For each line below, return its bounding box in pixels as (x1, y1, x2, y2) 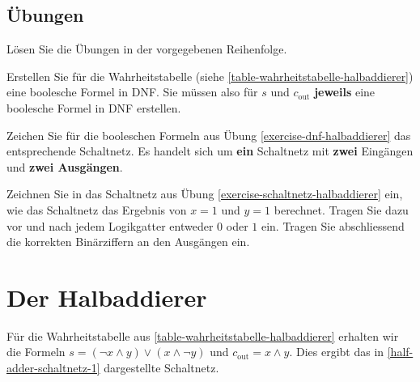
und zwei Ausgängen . (6, 158, 123, 175)
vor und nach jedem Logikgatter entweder (6, 217, 214, 234)
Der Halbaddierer (6, 280, 207, 313)
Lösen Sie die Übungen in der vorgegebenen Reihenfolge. (6, 40, 287, 57)
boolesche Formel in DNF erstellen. (6, 99, 181, 116)
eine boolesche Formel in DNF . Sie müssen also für (6, 83, 258, 100)
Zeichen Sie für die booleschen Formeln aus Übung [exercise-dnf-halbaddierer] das (6, 126, 411, 143)
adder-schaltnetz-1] (6, 359, 100, 376)
